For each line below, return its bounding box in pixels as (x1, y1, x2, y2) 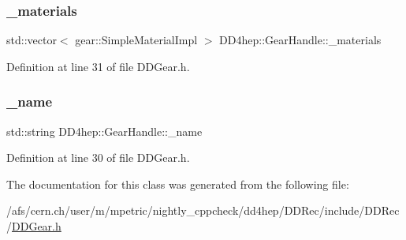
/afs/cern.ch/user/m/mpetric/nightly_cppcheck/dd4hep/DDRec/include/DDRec (6, 202, 400, 219)
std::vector (6, 32, 57, 48)
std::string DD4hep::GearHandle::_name (6, 122, 203, 139)
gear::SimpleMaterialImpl (75, 32, 198, 48)
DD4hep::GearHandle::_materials (219, 32, 382, 48)
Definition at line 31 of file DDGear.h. (6, 58, 190, 74)
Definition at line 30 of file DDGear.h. (6, 149, 190, 166)
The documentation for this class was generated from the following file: (6, 175, 349, 192)
